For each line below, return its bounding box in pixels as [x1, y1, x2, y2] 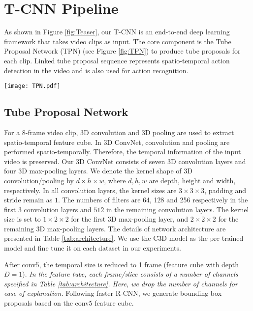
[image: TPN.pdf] [4, 83, 61, 90]
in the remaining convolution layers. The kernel [106, 204, 249, 214]
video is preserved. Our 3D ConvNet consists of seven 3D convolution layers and [4, 156, 246, 166]
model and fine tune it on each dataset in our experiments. [4, 243, 181, 253]
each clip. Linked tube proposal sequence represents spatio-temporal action [4, 55, 230, 65]
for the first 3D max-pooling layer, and [71, 214, 188, 224]
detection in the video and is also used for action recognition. [4, 65, 189, 75]
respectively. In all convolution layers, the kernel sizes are [4, 185, 177, 195]
